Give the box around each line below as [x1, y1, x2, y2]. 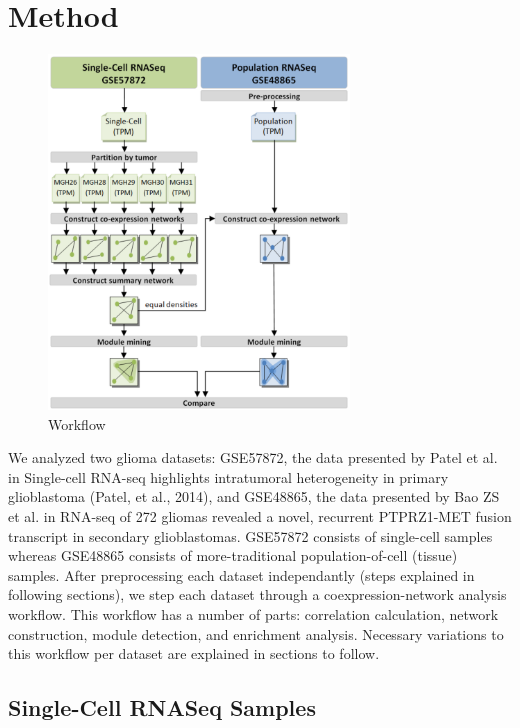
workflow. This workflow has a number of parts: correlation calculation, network [8, 603, 499, 624]
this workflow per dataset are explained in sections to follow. [8, 643, 380, 664]
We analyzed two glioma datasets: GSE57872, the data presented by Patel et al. [8, 447, 498, 468]
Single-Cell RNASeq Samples [8, 692, 316, 723]
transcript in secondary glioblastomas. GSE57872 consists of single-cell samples [8, 525, 493, 546]
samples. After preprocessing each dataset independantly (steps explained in [8, 564, 475, 585]
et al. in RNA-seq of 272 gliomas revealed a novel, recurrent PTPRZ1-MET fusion [8, 505, 512, 526]
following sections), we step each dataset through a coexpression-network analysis [8, 584, 507, 605]
